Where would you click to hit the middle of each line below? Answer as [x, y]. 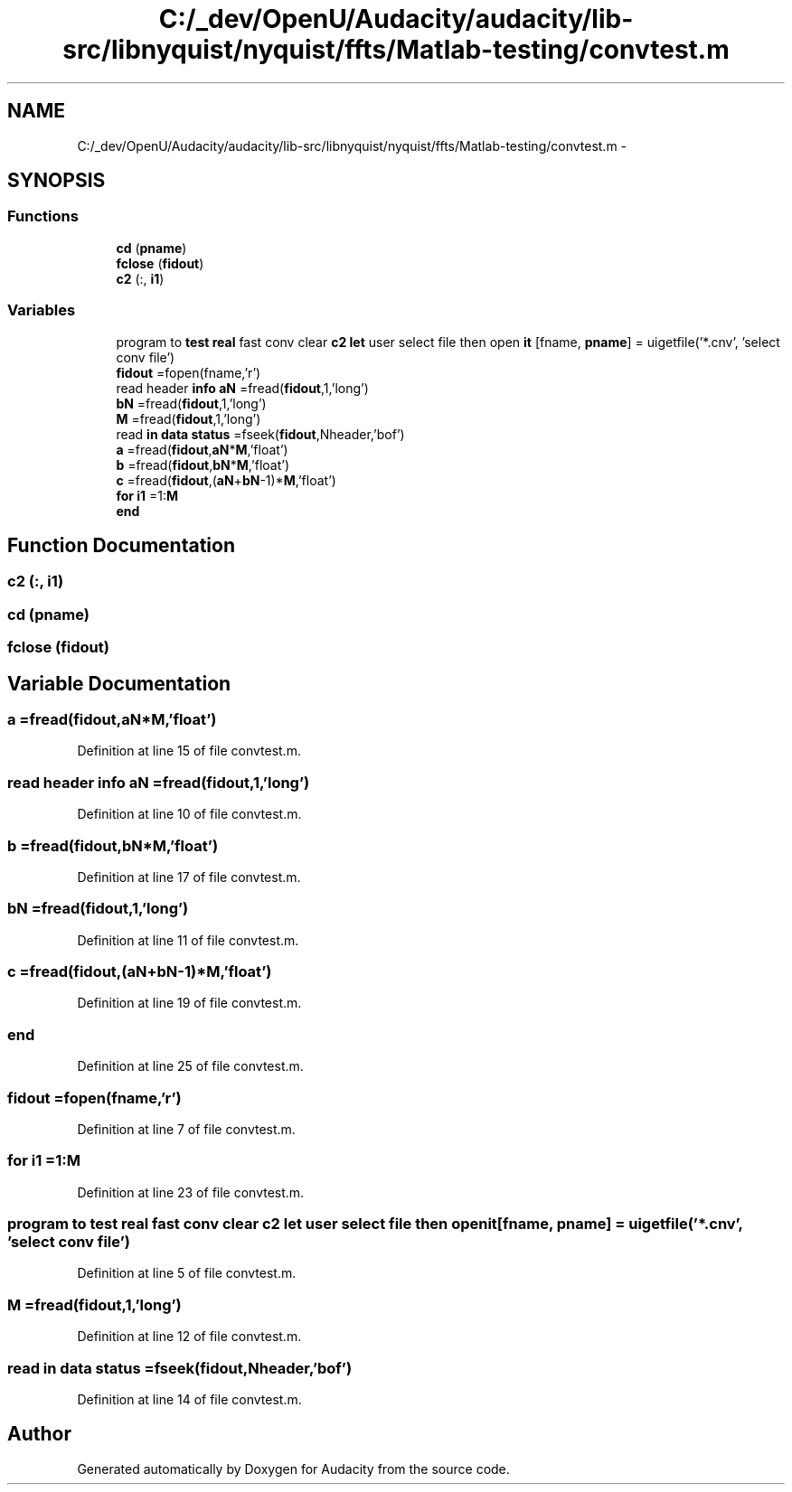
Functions [43, 216]
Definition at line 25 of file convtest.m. [190, 1066]
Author [39, 1434]
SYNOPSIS [57, 181]
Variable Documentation [119, 683]
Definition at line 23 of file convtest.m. [191, 1192]
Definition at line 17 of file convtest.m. [189, 877]
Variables [42, 310]
